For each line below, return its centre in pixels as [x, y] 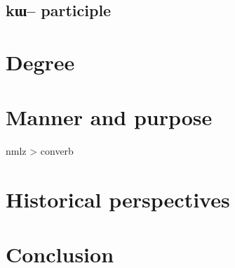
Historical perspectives [118, 199]
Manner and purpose [109, 117]
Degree [40, 62]
